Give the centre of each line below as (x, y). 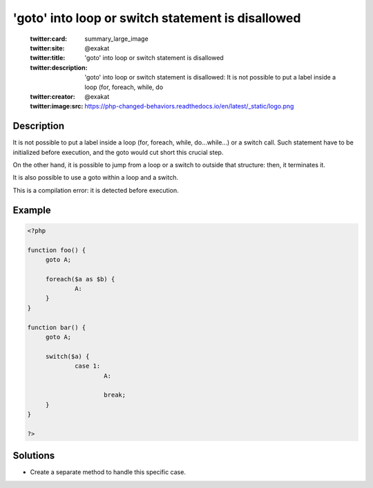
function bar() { (57, 327)
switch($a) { (67, 356)
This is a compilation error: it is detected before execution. (96, 190)
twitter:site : (47, 48)
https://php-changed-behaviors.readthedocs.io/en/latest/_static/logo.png (189, 106)
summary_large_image (116, 39)
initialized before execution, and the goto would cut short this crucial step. (118, 152)
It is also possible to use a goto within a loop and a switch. (96, 178)
